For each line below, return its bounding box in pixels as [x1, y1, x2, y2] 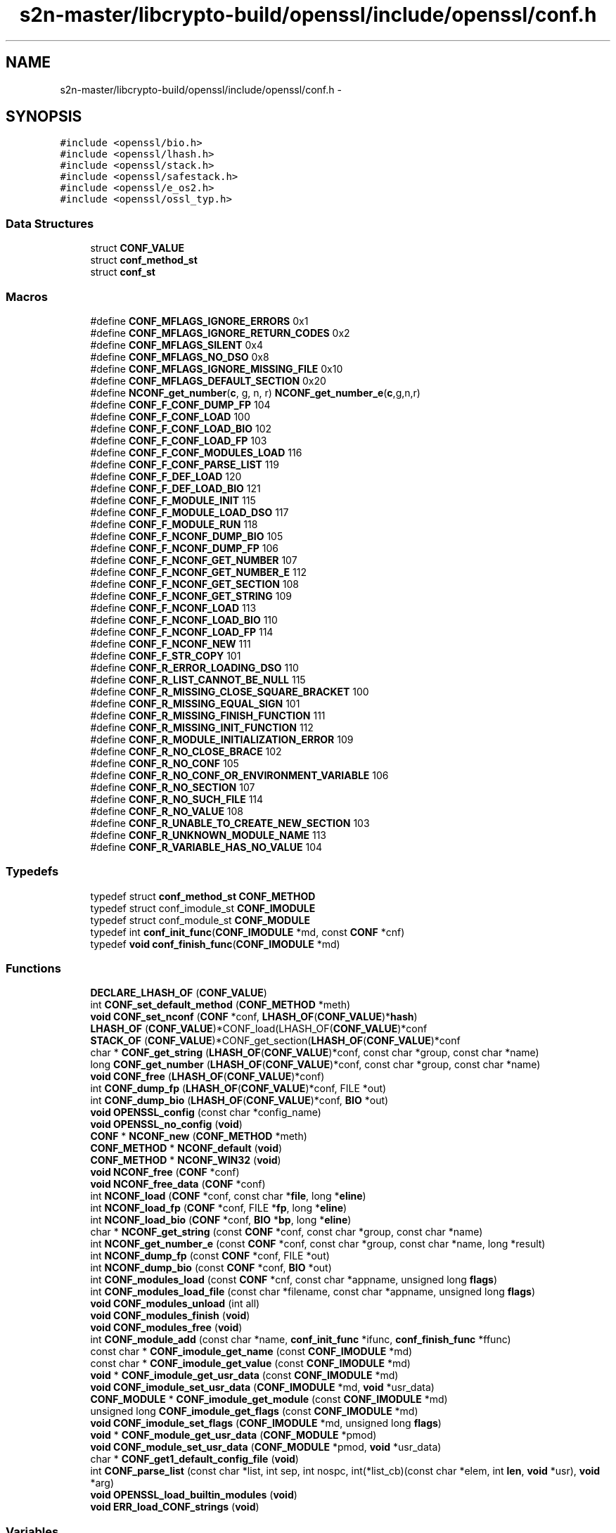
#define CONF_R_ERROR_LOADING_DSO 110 [90, 661, 299, 674]
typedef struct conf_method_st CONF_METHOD [90, 890, 316, 902]
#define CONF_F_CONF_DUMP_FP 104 [90, 398, 271, 411]
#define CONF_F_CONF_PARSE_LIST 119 [90, 458, 279, 470]
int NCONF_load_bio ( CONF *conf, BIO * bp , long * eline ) [90, 1214, 352, 1226]
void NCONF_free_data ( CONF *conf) [90, 1178, 266, 1191]
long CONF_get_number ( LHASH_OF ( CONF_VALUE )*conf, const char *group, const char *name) [90, 1058, 541, 1071]
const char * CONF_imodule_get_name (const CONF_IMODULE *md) [90, 1345, 413, 1358]
